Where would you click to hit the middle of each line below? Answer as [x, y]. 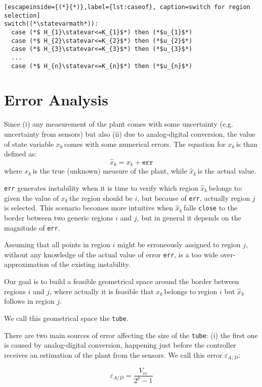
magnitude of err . [32, 227]
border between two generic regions [59, 217]
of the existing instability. [91, 264]
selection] [22, 15]
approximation [27, 264]
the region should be [101, 198]
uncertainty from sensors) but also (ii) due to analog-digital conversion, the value [130, 133]
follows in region [29, 301]
